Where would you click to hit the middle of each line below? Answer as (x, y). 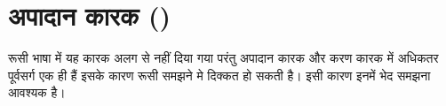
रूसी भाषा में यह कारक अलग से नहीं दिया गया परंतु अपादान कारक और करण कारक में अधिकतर (223, 58)
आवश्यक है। (37, 92)
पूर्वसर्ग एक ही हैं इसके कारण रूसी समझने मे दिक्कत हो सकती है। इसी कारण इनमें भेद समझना (219, 75)
